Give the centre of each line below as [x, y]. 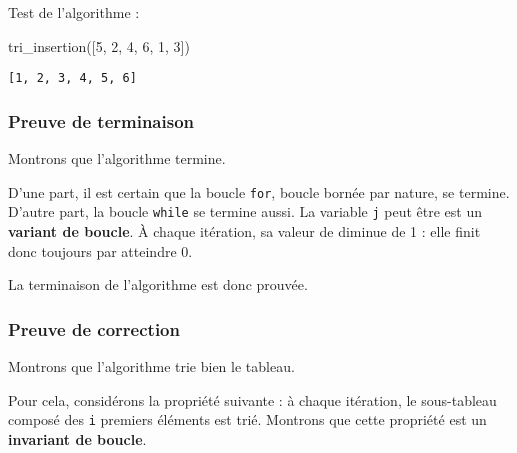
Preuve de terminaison [101, 120]
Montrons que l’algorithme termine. [117, 158]
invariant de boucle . [77, 438]
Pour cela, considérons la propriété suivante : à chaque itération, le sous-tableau [252, 399]
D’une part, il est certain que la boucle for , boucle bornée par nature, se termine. [259, 191]
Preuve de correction [94, 328]
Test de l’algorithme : [74, 12]
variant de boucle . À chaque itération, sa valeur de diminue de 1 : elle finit [244, 230]
